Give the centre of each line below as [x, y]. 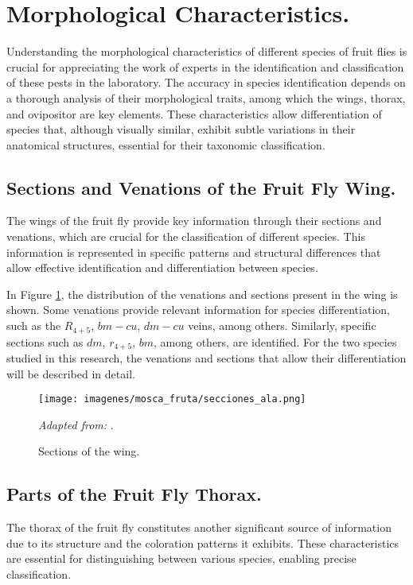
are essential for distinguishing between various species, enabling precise [181, 558]
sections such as [45, 341]
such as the [34, 325]
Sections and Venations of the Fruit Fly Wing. [201, 187]
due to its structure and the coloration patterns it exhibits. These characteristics [203, 542]
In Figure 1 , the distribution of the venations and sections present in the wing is [202, 294]
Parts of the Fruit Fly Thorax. [134, 494]
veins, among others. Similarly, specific [282, 325]
